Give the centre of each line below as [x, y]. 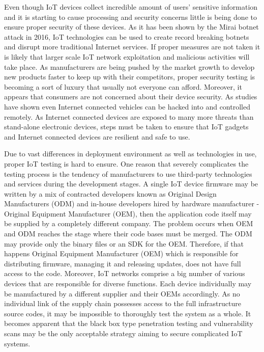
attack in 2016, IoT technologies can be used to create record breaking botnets [127, 36]
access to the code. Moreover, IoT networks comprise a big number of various [125, 273]
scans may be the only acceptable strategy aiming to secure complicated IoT [123, 333]
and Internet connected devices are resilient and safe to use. [97, 136]
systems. [17, 343]
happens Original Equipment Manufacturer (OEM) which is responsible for [121, 253]
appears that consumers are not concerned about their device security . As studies [131, 97]
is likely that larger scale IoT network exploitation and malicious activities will [127, 56]
